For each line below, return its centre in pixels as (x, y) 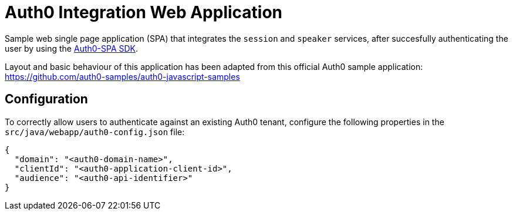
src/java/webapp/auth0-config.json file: (95, 132)
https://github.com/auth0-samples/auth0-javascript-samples (122, 76)
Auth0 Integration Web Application (144, 12)
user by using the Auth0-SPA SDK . (72, 48)
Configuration (46, 99)
